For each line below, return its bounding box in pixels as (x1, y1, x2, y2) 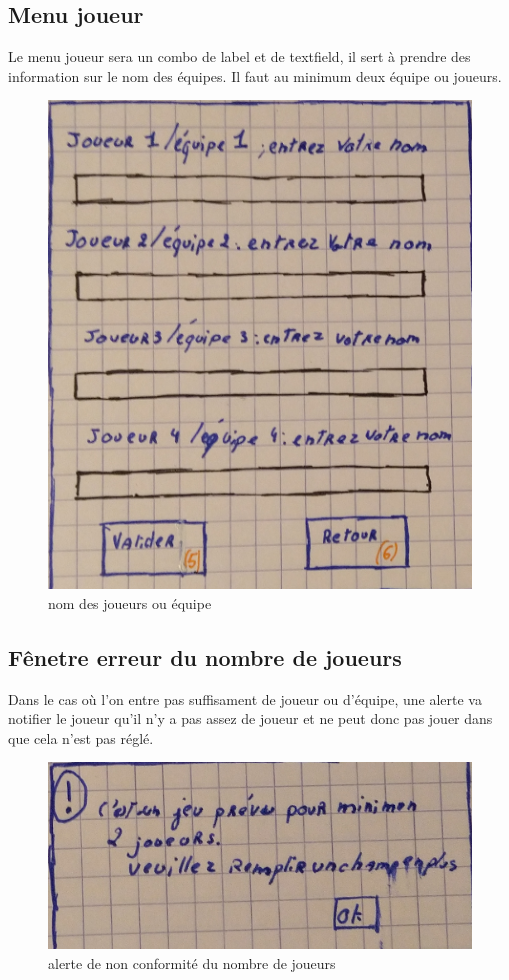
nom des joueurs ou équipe (48, 592, 212, 613)
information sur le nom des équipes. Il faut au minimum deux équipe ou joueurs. (8, 65, 502, 86)
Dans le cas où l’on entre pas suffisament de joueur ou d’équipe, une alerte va (8, 688, 482, 709)
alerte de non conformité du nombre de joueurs (48, 952, 336, 973)
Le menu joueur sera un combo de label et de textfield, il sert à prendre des (8, 46, 471, 67)
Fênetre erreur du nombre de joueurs (8, 641, 402, 672)
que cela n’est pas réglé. (8, 727, 154, 748)
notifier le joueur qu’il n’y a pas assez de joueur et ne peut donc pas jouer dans (8, 708, 493, 729)
